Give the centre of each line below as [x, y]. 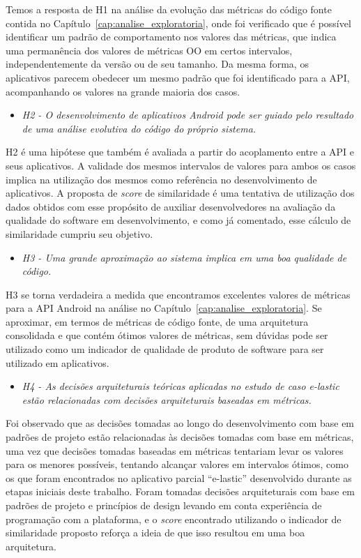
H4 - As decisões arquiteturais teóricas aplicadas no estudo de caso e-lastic [180, 386]
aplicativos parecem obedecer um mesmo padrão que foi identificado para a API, [178, 77]
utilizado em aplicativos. [57, 362]
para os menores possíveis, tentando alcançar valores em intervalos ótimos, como [177, 464]
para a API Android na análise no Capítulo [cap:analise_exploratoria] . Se [164, 308]
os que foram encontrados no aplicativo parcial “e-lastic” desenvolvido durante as [179, 477]
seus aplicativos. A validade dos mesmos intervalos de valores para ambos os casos [181, 165]
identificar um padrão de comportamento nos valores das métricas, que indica [171, 37]
